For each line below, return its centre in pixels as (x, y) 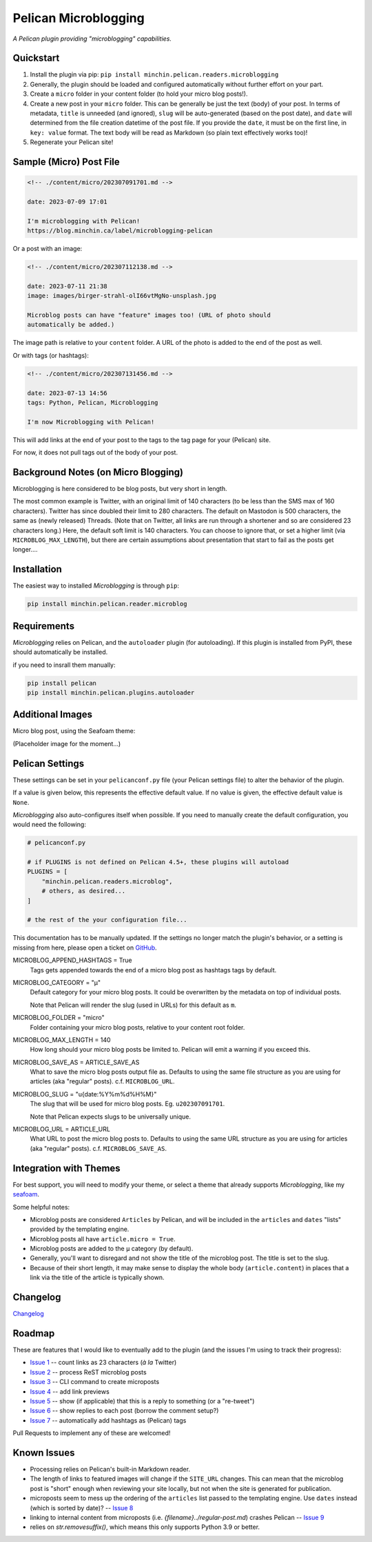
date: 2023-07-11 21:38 (68, 286)
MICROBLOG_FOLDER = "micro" (59, 1018)
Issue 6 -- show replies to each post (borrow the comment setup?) (124, 1411)
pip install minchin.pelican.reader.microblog (107, 604)
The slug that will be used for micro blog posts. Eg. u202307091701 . (127, 1104)
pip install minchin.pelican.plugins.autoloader (111, 692)
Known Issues (44, 1453)
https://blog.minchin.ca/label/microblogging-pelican (120, 231)
